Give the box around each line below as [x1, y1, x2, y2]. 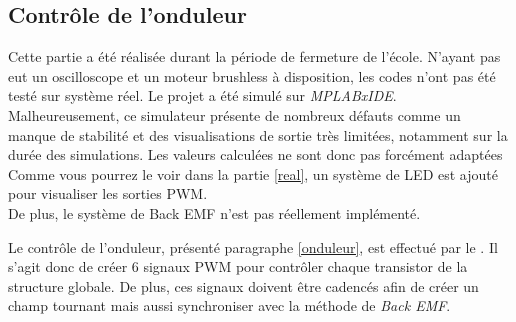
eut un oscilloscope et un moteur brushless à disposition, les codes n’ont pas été [8, 65, 496, 86]
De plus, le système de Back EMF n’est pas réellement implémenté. [8, 202, 421, 223]
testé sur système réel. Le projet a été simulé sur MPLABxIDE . [8, 85, 397, 106]
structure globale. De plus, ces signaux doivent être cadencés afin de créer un [8, 275, 479, 296]
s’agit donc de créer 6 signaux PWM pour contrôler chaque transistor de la [8, 256, 468, 277]
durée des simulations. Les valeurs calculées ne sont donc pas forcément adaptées [8, 144, 503, 165]
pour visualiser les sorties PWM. [8, 183, 208, 204]
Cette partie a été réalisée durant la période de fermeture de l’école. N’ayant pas [8, 46, 501, 67]
